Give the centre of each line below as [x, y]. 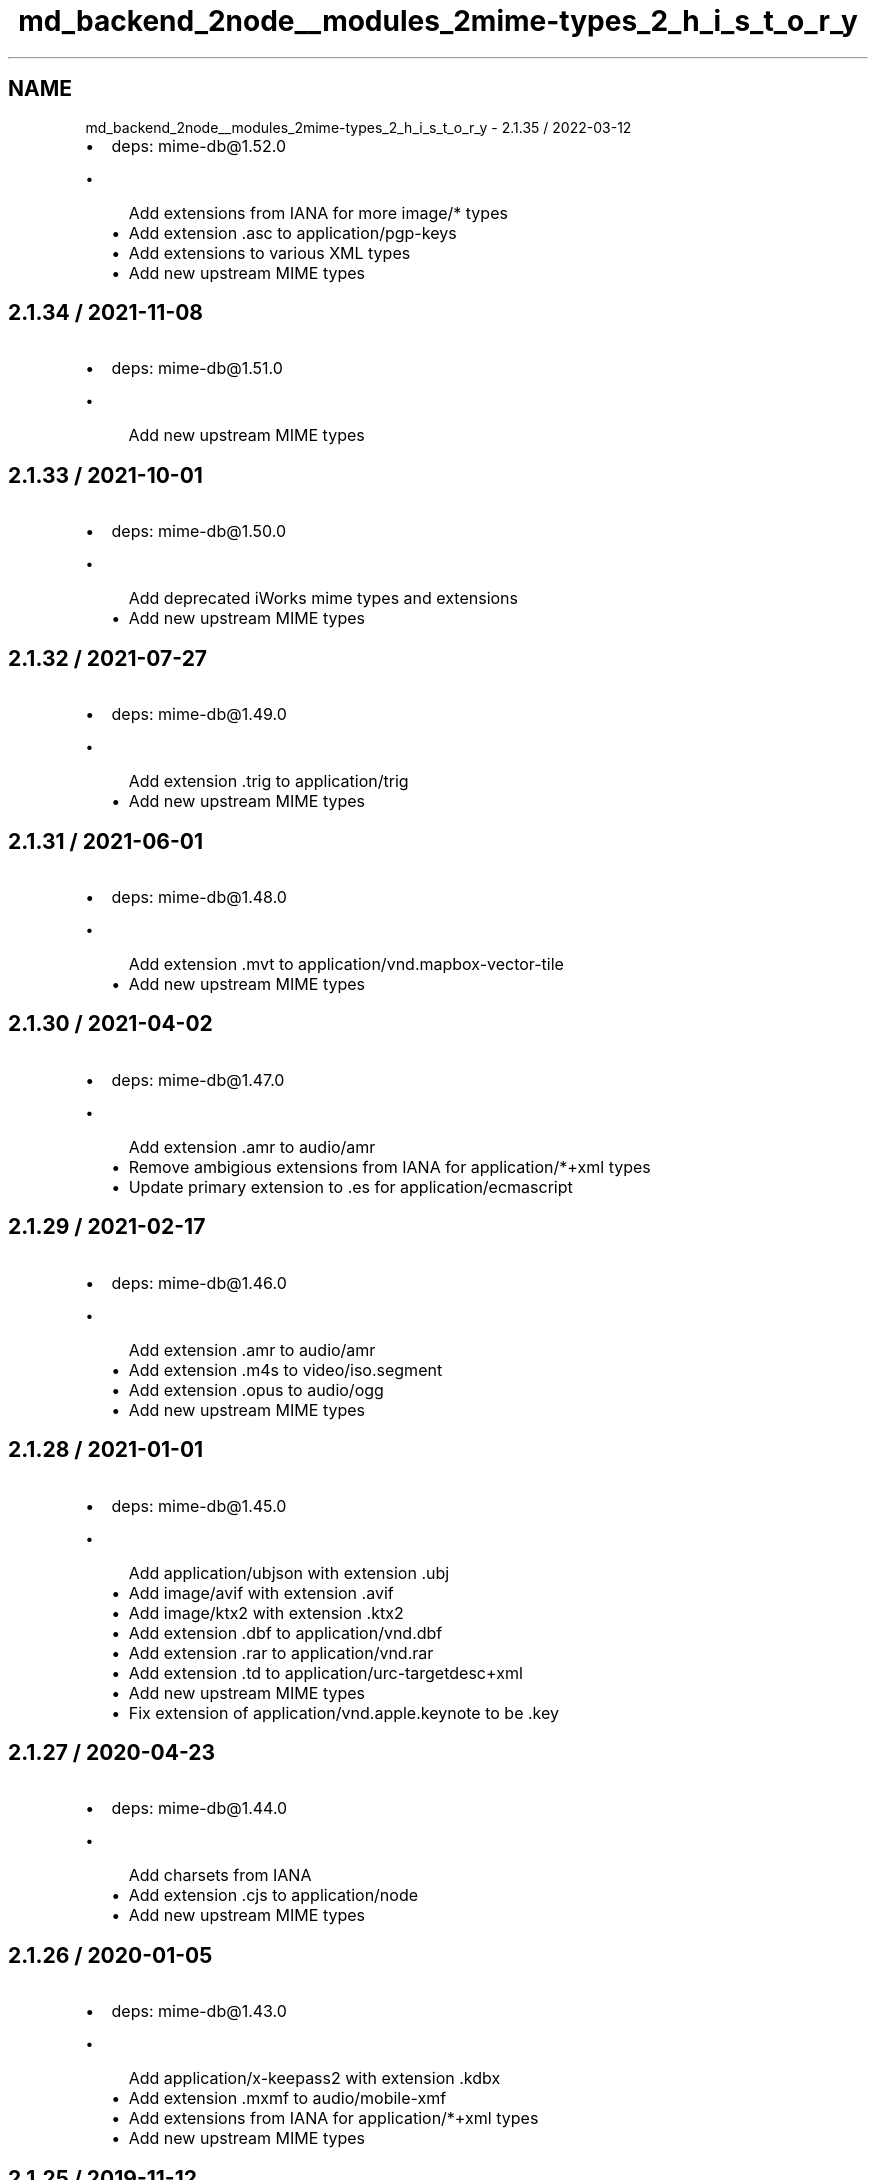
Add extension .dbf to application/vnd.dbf [285, 1632]
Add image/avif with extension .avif [261, 1592]
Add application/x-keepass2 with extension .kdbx [314, 2078]
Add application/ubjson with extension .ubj [289, 1572]
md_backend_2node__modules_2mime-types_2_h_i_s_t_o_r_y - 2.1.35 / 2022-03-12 [358, 127]
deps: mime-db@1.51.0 [197, 368]
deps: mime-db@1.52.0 [199, 145]
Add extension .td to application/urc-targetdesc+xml [325, 1672]
